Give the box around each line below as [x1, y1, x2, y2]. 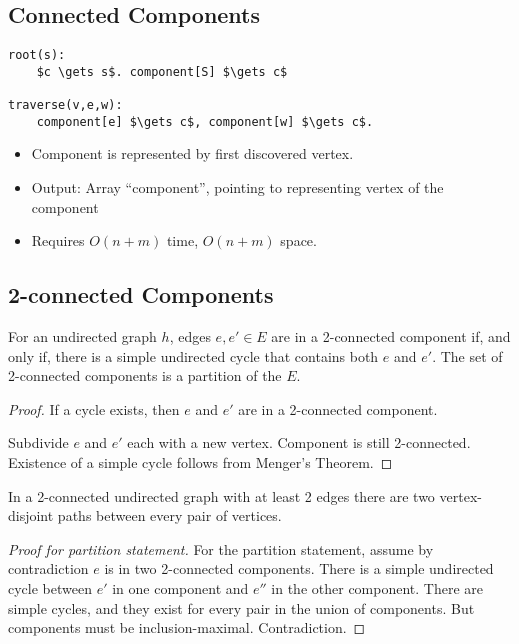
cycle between [8, 578, 92, 598]
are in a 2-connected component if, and [271, 326, 511, 347]
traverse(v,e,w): [8, 98, 123, 113]
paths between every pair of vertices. [57, 505, 282, 526]
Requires [31, 230, 85, 251]
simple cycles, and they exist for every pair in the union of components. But [8, 597, 475, 618]
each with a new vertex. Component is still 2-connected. [127, 432, 471, 453]
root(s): [8, 48, 66, 63]
